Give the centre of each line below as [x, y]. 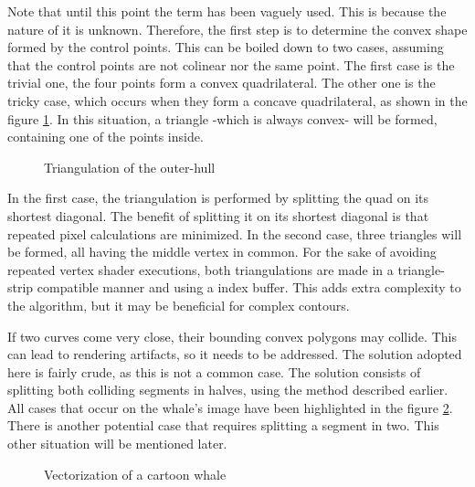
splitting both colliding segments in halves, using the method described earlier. [228, 390]
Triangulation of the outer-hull [130, 167]
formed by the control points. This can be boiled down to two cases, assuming [226, 47]
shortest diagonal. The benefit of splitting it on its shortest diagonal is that [218, 215]
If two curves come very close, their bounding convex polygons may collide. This [232, 336]
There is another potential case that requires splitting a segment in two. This [223, 425]
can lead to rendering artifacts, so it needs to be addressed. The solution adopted [235, 354]
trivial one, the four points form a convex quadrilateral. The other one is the [222, 83]
